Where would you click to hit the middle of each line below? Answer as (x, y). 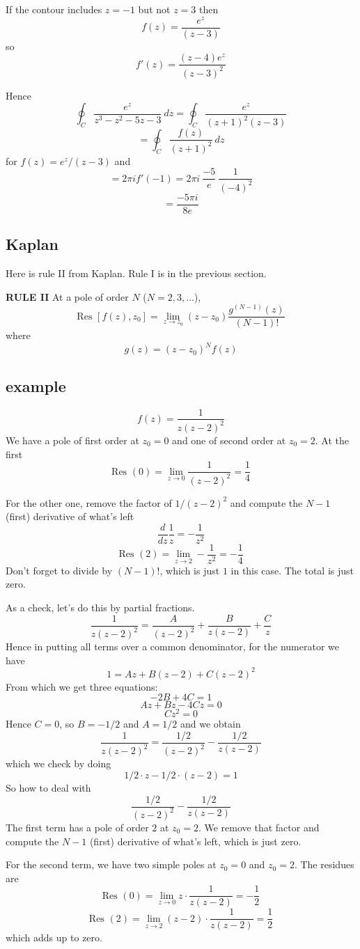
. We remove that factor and (259, 827)
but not (154, 9)
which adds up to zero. (54, 938)
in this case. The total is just (292, 570)
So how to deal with (48, 787)
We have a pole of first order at (72, 440)
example (36, 385)
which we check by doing (58, 763)
